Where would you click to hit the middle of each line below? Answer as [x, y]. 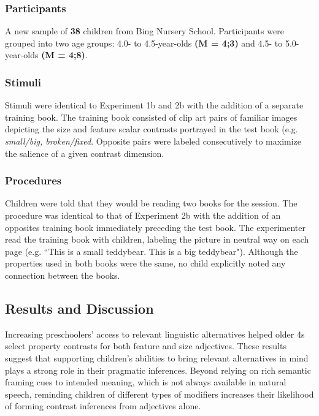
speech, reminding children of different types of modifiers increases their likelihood [159, 394]
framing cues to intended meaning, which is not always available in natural [146, 382]
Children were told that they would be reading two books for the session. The [151, 203]
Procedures [33, 180]
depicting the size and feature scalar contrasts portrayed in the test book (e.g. [152, 129]
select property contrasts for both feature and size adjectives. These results [146, 346]
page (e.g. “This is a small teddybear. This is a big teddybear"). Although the [152, 251]
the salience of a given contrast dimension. [85, 153]
